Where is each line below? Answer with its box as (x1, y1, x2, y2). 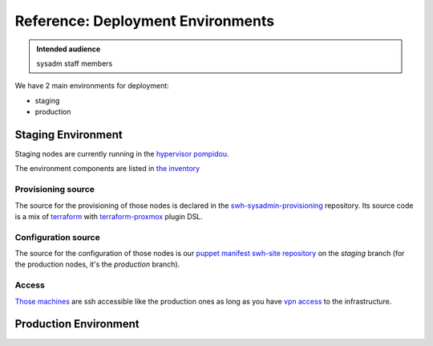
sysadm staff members (36, 59, 113, 68)
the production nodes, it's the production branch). (14, 259, 180, 269)
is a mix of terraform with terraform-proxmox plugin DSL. (14, 211, 204, 221)
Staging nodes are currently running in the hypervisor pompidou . (14, 149, 229, 159)
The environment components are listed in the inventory (14, 164, 200, 173)
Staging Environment (14, 128, 123, 141)
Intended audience (36, 44, 101, 54)
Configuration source (14, 231, 100, 242)
